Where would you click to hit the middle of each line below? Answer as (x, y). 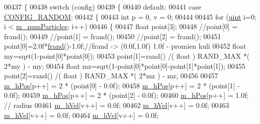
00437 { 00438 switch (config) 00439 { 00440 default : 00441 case (103, 7)
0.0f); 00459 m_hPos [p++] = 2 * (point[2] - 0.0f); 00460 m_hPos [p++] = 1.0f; (126, 95)
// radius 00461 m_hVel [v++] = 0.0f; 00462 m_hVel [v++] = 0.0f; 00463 (117, 105)
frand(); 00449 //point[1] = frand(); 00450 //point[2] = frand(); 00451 (113, 36)
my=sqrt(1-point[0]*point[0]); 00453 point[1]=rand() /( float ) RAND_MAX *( (127, 55)
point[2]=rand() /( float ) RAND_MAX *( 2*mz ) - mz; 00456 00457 (111, 76)
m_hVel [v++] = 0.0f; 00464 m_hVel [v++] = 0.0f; (81, 115)
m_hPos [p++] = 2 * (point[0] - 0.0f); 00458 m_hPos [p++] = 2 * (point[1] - (122, 85)
